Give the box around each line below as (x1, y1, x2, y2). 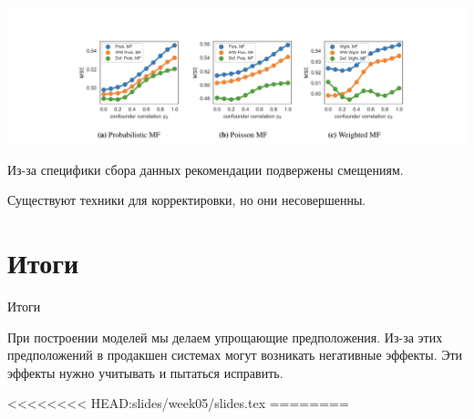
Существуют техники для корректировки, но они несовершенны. (7, 190, 366, 209)
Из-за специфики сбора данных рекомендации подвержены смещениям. (7, 159, 404, 179)
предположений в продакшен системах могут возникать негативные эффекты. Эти (7, 345, 463, 364)
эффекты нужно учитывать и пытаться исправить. (7, 363, 283, 382)
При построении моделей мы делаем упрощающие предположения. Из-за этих (7, 327, 443, 346)
